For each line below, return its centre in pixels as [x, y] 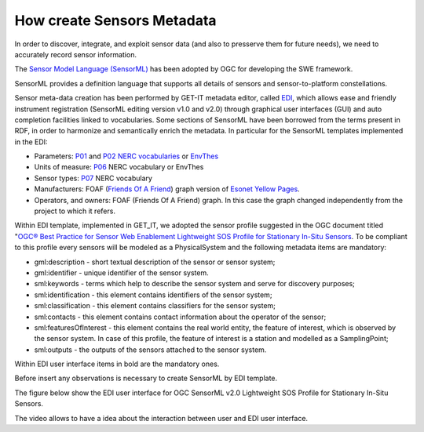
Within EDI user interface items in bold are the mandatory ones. [117, 364]
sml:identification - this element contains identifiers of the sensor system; [153, 295]
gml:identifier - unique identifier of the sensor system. [121, 272]
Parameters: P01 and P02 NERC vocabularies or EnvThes [126, 156]
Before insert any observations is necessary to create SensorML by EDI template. [146, 378]
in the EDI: [31, 142]
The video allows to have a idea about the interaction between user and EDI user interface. [161, 418]
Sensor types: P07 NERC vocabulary [93, 178]
